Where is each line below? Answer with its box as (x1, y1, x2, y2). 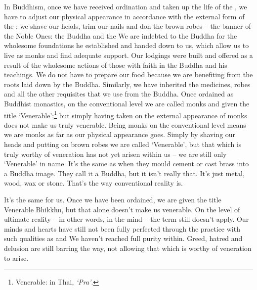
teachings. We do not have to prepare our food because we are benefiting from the (4, 69, 253, 80)
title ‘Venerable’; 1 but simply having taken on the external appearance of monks (4, 108, 247, 120)
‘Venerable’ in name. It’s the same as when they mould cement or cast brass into (4, 158, 249, 169)
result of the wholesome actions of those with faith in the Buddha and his (4, 59, 227, 70)
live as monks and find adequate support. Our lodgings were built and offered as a (4, 49, 253, 60)
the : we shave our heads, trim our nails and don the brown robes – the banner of (4, 21, 251, 31)
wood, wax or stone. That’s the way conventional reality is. (4, 178, 183, 188)
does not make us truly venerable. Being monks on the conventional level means (4, 119, 246, 130)
